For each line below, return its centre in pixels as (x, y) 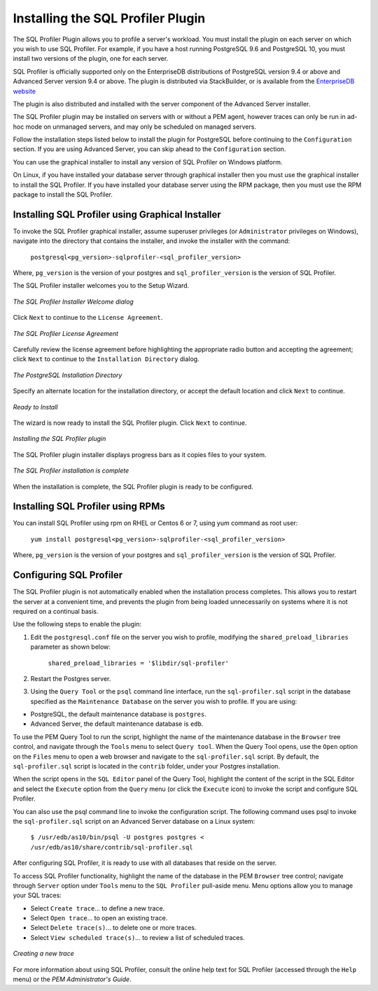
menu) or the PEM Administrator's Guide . (72, 979)
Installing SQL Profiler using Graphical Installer (117, 215)
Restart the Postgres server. (71, 678)
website (24, 91)
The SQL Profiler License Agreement (66, 333)
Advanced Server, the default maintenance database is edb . (117, 724)
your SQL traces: (37, 895)
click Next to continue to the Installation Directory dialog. (106, 359)
